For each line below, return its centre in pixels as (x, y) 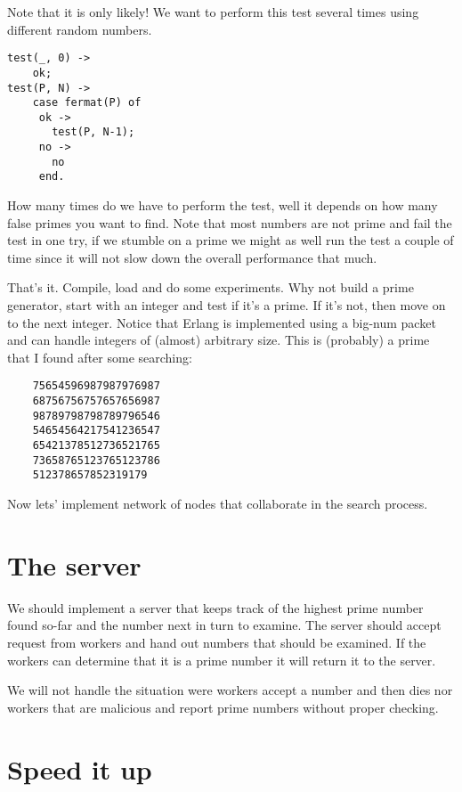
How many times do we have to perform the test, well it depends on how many (223, 205)
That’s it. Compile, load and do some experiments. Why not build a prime (211, 287)
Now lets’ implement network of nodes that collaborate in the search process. (218, 504)
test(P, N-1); (93, 132)
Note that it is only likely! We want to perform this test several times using (213, 12)
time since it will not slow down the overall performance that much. (192, 257)
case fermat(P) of (87, 103)
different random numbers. (80, 29)
